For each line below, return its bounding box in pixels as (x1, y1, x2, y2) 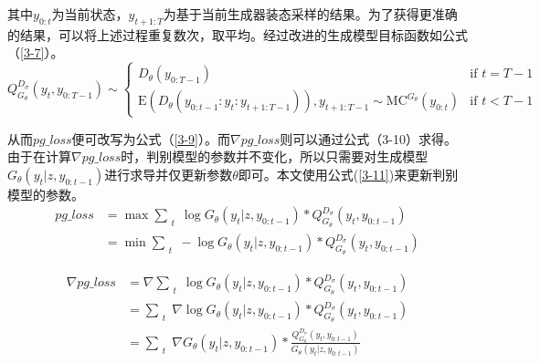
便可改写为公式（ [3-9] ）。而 (71, 129, 230, 148)
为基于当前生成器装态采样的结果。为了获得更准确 (163, 5, 458, 23)
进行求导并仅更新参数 (104, 164, 233, 183)
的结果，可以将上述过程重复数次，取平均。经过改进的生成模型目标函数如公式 (7, 25, 468, 44)
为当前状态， (51, 5, 129, 23)
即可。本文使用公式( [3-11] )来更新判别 (238, 164, 459, 183)
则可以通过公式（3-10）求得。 (280, 129, 457, 148)
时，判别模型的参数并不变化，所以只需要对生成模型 (121, 147, 429, 166)
